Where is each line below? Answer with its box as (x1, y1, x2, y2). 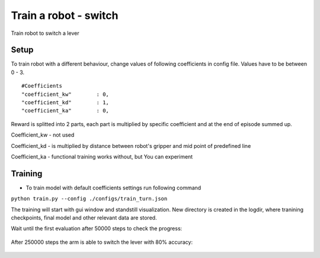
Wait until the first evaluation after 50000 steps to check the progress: (11, 225, 183, 232)
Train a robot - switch (11, 9, 119, 22)
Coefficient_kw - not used (11, 131, 75, 138)
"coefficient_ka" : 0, (21, 107, 110, 114)
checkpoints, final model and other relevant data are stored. (11, 214, 157, 221)
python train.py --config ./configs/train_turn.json (11, 195, 168, 202)
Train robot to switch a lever (11, 30, 79, 37)
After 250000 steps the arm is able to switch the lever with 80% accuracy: (11, 238, 193, 246)
